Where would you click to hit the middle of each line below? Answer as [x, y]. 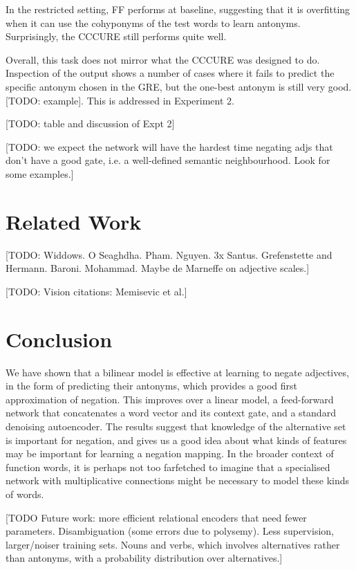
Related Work [74, 221]
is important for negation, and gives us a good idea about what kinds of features [176, 440]
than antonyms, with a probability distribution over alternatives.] [144, 558]
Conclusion [59, 339]
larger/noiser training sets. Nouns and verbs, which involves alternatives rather [173, 544]
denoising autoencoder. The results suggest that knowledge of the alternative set [176, 426]
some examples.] [40, 173]
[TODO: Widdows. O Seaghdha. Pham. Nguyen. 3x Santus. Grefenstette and [169, 254]
